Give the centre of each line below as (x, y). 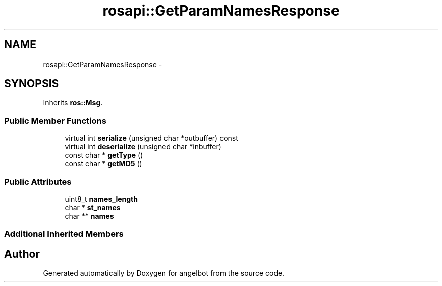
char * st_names (93, 207)
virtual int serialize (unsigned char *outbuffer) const (151, 138)
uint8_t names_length (101, 199)
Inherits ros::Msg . (73, 103)
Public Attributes (38, 181)
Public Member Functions (55, 120)
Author (22, 254)
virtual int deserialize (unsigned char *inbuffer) (143, 147)
